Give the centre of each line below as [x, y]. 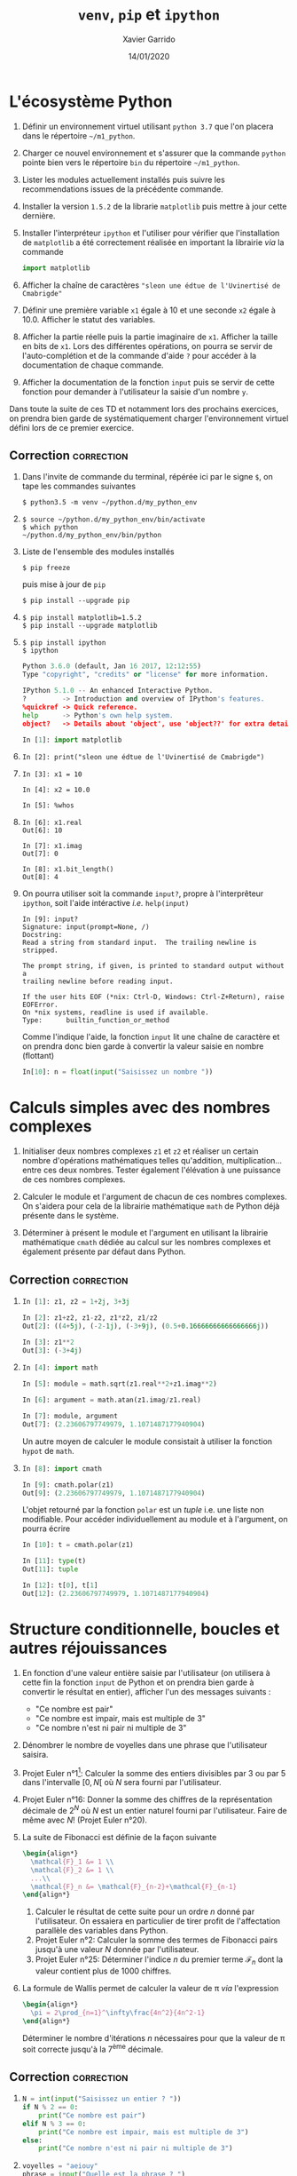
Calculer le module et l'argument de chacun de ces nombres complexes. [154, 1197]
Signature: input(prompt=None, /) [86, 927]
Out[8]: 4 [40, 878]
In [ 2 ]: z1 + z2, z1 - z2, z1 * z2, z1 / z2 [90, 1318]
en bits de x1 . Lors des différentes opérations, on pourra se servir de [147, 345]
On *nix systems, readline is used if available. [116, 1013]
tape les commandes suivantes [78, 486]
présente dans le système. [70, 1216]
